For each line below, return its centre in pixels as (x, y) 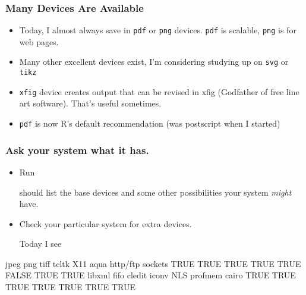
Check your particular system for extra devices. (105, 223)
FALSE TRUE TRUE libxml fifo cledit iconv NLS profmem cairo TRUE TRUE (151, 275)
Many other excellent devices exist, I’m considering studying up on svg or (154, 62)
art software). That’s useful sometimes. (90, 103)
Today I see (40, 244)
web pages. (39, 41)
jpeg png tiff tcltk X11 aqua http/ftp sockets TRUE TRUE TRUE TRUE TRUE (153, 263)
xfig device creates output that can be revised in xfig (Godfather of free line (159, 91)
